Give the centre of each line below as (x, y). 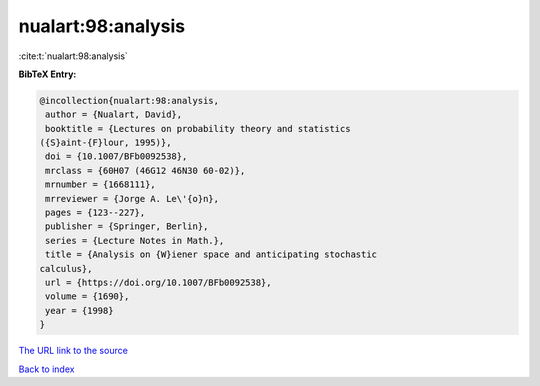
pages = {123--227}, (95, 213)
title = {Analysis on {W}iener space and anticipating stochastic (211, 254)
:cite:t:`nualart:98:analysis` (73, 56)
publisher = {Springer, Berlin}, (127, 226)
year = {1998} (79, 310)
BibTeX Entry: (47, 74)
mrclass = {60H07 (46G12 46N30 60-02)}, (145, 170)
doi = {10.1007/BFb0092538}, (116, 156)
